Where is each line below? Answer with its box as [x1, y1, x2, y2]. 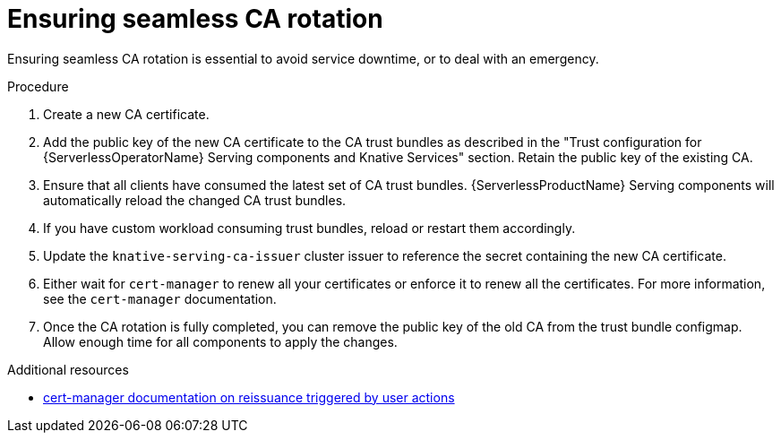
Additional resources [7, 361, 129, 377]
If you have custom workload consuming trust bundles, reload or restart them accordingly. [43, 220, 576, 236]
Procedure [7, 78, 69, 94]
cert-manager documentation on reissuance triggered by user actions [43, 389, 455, 405]
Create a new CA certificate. [43, 106, 210, 122]
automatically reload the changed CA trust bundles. [43, 192, 347, 208]
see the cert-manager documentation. [43, 290, 277, 306]
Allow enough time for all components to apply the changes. [43, 333, 398, 349]
